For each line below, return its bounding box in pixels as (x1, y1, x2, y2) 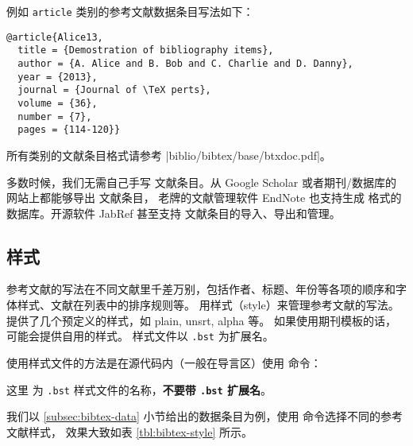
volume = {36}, (17, 97, 98, 109)
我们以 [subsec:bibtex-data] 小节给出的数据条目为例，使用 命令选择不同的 (6, 408, 381, 425)
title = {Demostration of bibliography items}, (17, 45, 274, 56)
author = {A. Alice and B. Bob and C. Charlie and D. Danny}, (17, 57, 353, 69)
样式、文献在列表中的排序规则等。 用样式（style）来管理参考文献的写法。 (17, 297, 399, 313)
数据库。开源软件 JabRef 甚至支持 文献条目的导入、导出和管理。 (6, 204, 341, 221)
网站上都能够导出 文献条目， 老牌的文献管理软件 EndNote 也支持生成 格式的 (6, 189, 402, 206)
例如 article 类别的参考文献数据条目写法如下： (6, 3, 254, 19)
